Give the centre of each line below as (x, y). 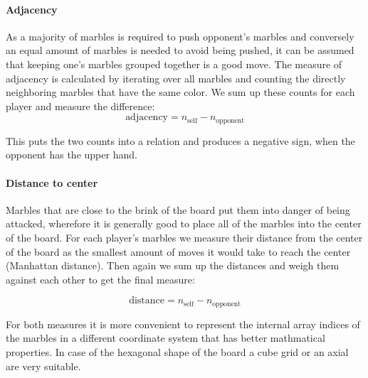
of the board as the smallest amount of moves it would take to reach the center (178, 251)
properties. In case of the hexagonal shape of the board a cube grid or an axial (177, 352)
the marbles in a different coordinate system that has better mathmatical (165, 338)
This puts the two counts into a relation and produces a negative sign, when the (180, 140)
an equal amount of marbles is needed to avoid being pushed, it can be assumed (180, 50)
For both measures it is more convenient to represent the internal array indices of (183, 324)
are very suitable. (43, 366)
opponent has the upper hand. (72, 155)
